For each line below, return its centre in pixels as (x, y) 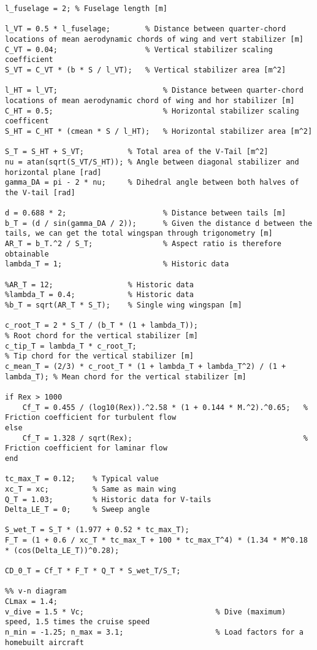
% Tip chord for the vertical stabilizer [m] (99, 356)
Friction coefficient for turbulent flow (91, 418)
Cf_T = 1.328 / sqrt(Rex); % (165, 438)
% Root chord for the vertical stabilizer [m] (101, 336)
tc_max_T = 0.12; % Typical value (82, 479)
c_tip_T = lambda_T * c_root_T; (71, 346)
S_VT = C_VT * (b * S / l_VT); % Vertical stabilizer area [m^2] (146, 70)
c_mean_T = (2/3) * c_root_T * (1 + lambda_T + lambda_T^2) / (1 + (146, 366)
